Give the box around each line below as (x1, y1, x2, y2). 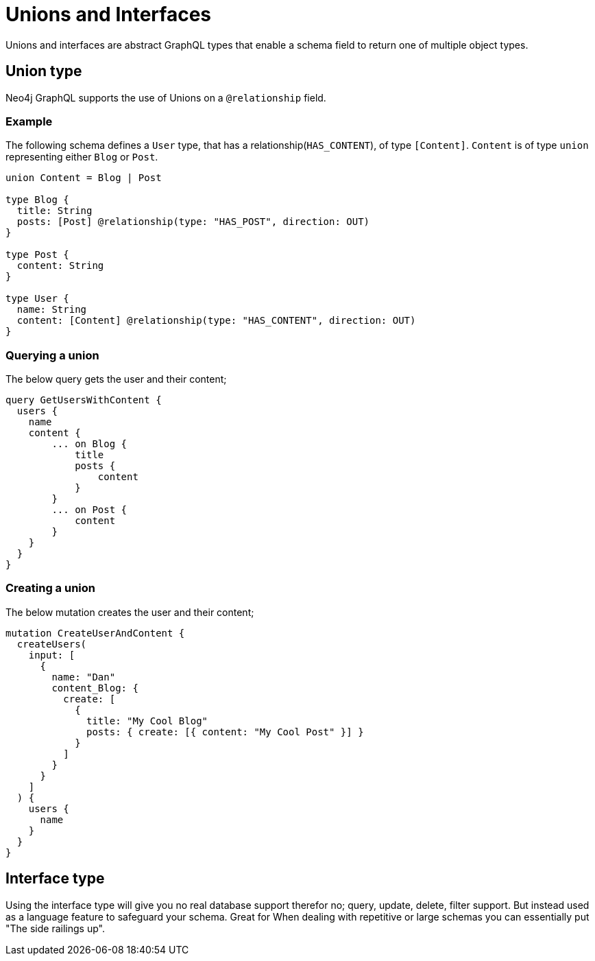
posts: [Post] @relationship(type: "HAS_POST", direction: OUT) (16, 216, 370, 228)
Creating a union (5, 581, 95, 595)
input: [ (28, 649, 75, 661)
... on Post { (51, 504, 127, 516)
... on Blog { (51, 438, 127, 450)
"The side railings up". (5, 922, 105, 934)
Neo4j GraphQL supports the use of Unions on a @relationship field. (5, 91, 326, 104)
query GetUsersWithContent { (5, 394, 162, 406)
